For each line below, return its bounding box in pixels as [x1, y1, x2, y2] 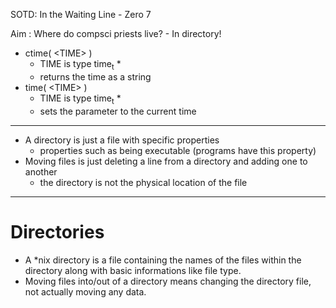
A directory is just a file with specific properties [24, 134, 220, 146]
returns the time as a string [39, 70, 152, 83]
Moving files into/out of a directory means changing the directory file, [24, 275, 312, 287]
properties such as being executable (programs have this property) [39, 144, 317, 156]
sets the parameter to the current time [39, 105, 197, 117]
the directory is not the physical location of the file [39, 176, 248, 188]
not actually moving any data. [24, 285, 147, 298]
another [24, 165, 58, 178]
